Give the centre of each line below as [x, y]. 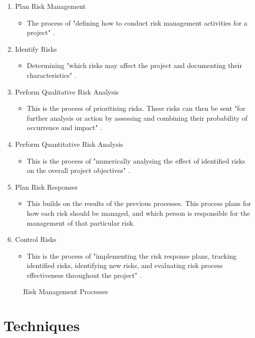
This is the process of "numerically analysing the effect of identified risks [136, 160]
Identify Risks [36, 49]
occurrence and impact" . [64, 127]
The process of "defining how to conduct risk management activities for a [137, 22]
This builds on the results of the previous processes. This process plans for [139, 203]
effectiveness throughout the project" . [84, 275]
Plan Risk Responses [46, 186]
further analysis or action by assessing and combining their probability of [137, 118]
